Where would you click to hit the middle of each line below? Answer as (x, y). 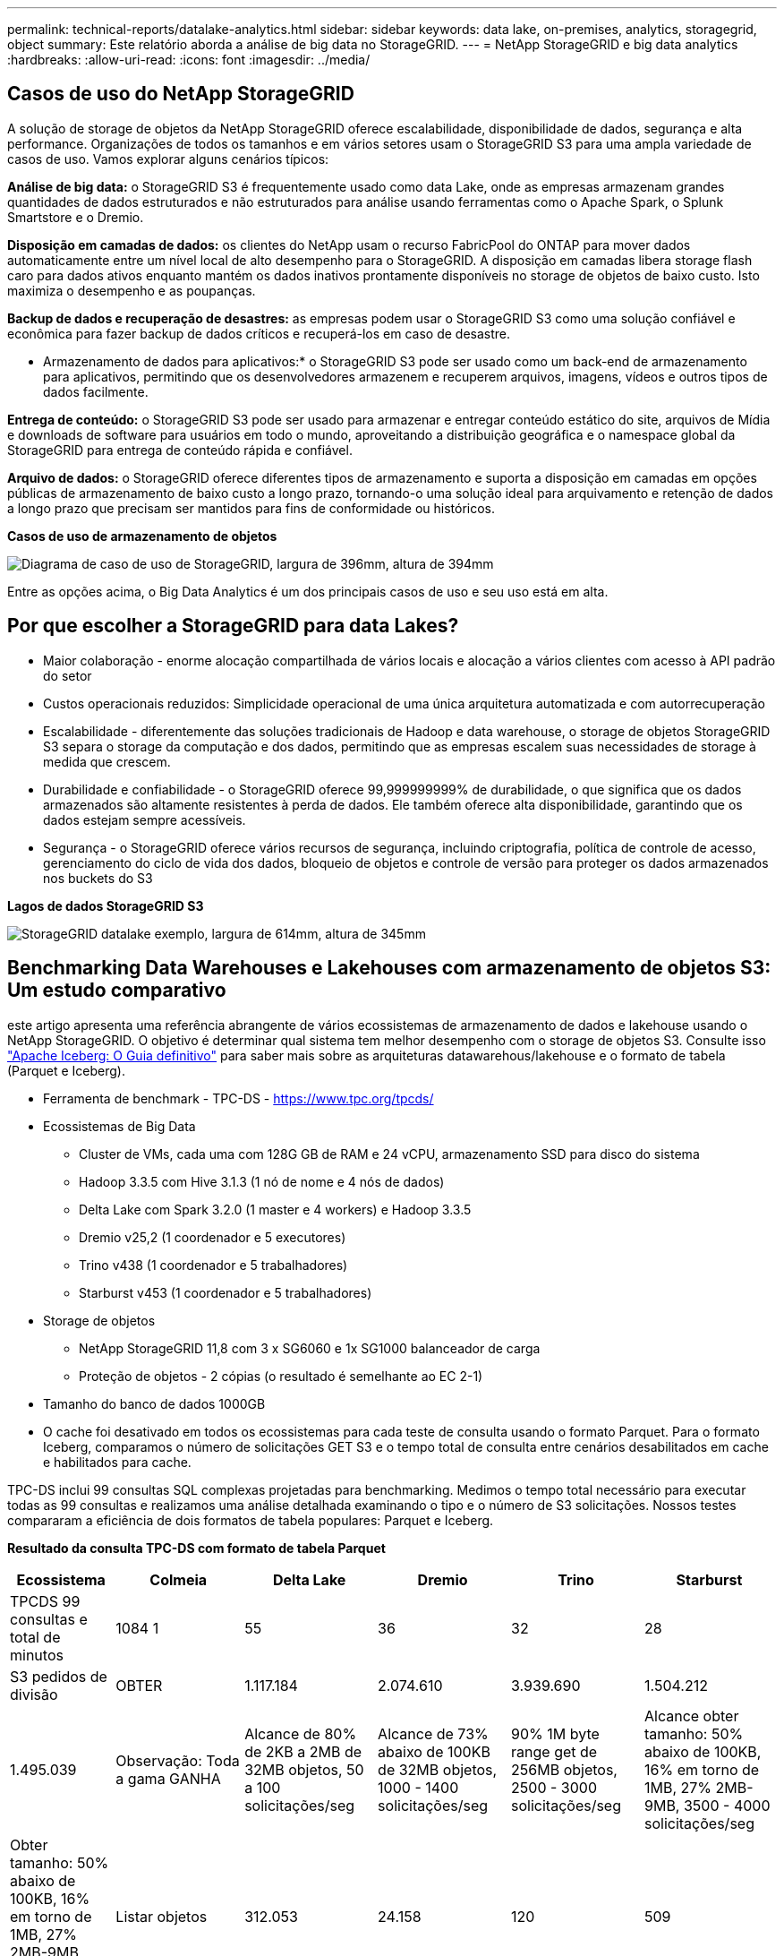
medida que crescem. (107, 761)
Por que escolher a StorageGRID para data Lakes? (233, 626)
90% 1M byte (555, 1733)
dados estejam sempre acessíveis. (145, 819)
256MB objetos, (564, 1769)
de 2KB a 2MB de (303, 1751)
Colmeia (179, 1579)
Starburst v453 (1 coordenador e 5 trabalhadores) (226, 1292)
